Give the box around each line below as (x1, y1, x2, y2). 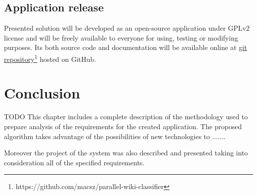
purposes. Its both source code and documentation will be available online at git (4, 42, 247, 52)
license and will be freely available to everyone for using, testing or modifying (4, 32, 238, 43)
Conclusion (4, 83, 81, 103)
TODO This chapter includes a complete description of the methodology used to (4, 111, 248, 122)
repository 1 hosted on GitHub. (4, 52, 96, 64)
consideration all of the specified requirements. (4, 157, 145, 167)
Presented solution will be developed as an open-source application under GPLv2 (4, 23, 250, 33)
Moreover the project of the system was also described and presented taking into (4, 147, 248, 158)
